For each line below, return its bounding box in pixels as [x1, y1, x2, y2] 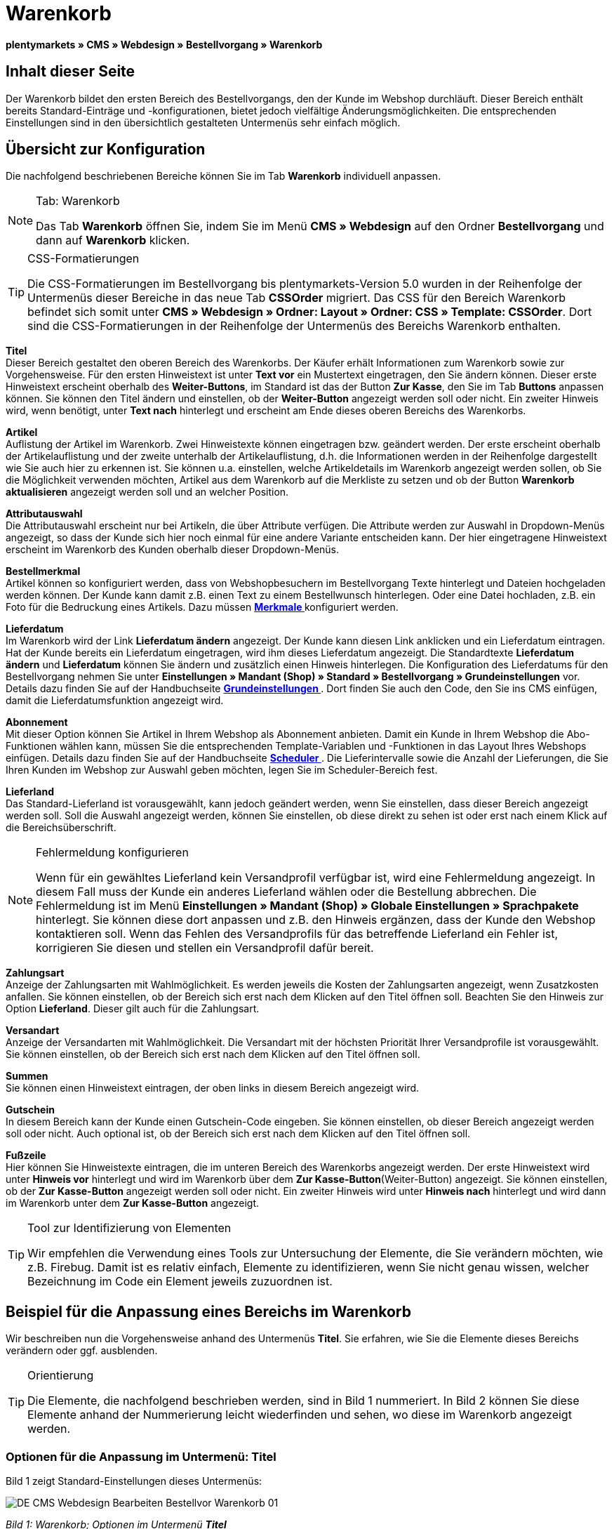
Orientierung [27, 1368, 94, 1383]
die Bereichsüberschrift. [6, 821, 116, 834]
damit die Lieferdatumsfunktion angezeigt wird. [6, 694, 224, 707]
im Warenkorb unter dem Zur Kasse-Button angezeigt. [6, 1197, 260, 1210]
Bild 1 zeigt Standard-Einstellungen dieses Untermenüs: [6, 1475, 262, 1488]
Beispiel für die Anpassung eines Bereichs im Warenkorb [6, 1302, 411, 1320]
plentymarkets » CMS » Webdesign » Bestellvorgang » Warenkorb [6, 38, 323, 51]
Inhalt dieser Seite [6, 62, 135, 81]
